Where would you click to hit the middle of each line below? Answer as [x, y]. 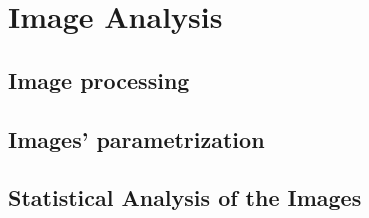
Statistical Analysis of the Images [185, 197]
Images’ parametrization [136, 138]
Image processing [99, 79]
